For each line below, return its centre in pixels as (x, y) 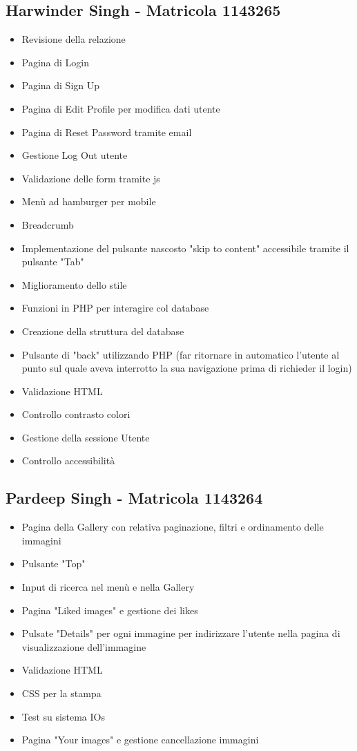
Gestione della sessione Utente (86, 437)
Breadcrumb (48, 224)
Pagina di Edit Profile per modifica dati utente (121, 108)
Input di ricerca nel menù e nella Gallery (108, 587)
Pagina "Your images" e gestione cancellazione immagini (140, 740)
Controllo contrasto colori (76, 414)
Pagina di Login (56, 62)
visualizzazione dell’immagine (84, 646)
